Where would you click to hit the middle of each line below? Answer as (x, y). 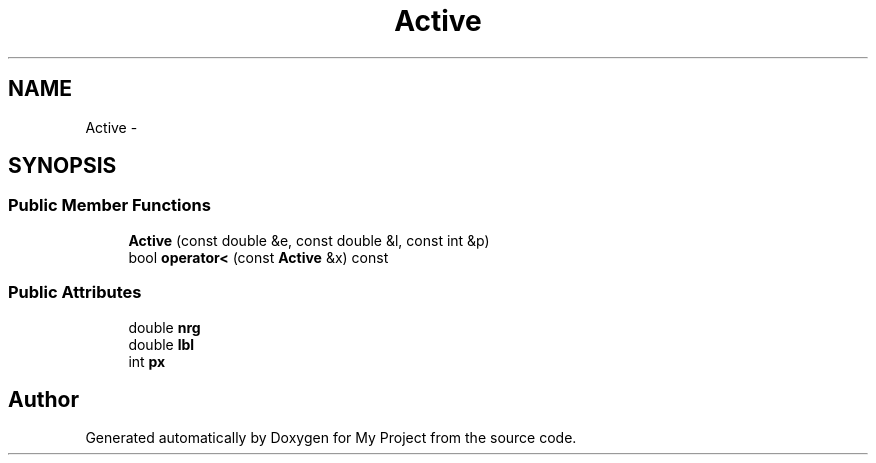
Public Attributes (75, 292)
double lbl (161, 344)
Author (43, 399)
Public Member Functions (109, 205)
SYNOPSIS (62, 166)
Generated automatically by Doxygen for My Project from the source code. (331, 438)
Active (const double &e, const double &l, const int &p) (309, 240)
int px (147, 361)
